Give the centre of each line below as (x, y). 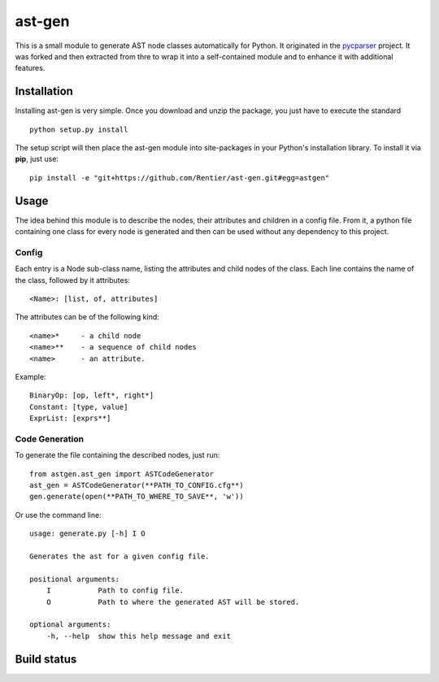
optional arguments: (70, 625)
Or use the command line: (58, 515)
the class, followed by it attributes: (72, 280)
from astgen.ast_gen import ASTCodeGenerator (122, 474)
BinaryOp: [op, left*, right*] (92, 395)
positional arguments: (75, 579)
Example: (30, 376)
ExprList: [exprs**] (70, 418)
